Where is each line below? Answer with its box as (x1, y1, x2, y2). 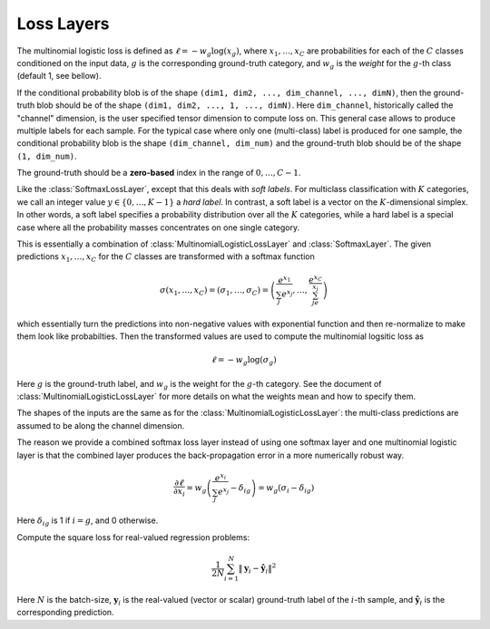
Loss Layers (16, 14, 110, 34)
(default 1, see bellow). (16, 71, 102, 82)
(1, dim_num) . (16, 150, 77, 161)
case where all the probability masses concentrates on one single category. (16, 222, 300, 233)
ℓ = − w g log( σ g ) (211, 354, 277, 367)
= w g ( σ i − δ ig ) (257, 482, 315, 495)
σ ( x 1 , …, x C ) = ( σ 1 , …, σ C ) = (159, 285, 269, 297)
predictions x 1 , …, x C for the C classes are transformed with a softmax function (16, 251, 315, 265)
